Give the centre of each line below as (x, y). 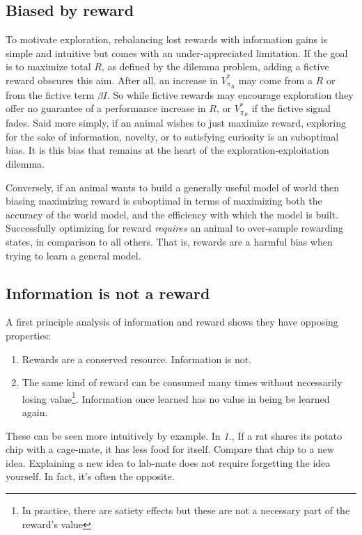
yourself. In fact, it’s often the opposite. (90, 476)
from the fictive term (50, 94)
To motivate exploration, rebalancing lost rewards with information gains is (167, 39)
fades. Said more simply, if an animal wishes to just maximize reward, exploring (176, 123)
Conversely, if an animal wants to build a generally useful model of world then (173, 187)
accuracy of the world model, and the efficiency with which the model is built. (172, 214)
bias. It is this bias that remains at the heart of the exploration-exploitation (167, 150)
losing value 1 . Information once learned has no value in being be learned (176, 397)
